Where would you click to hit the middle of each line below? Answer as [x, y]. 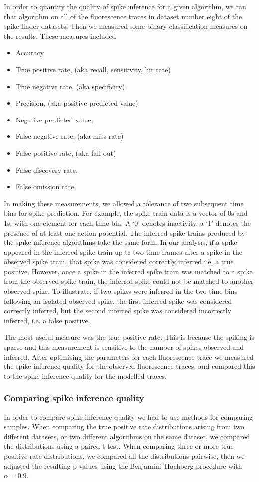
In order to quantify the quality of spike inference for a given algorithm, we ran [125, 6]
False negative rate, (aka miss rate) [69, 136]
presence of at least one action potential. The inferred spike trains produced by [125, 232]
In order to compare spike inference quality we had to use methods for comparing [128, 417]
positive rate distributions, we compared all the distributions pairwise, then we [124, 456]
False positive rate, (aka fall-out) [66, 153]
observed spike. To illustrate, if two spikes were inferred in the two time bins [121, 291]
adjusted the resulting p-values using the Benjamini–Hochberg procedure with [123, 465]
